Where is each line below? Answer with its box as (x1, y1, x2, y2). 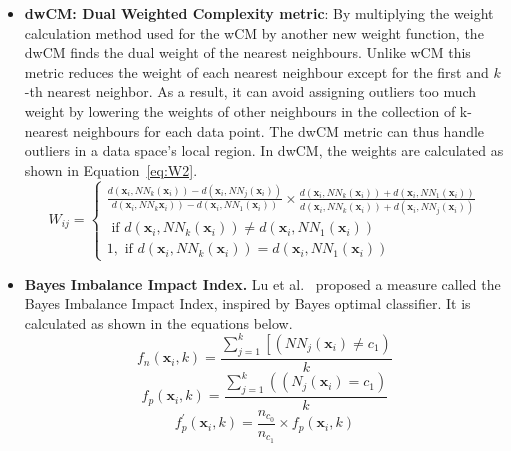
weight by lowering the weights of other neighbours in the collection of (24, 100, 456, 121)
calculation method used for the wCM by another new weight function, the (24, 22, 484, 43)
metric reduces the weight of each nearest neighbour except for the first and (24, 61, 489, 82)
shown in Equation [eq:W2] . (24, 159, 198, 180)
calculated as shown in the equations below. (24, 312, 293, 333)
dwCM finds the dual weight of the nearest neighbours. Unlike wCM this (24, 42, 471, 63)
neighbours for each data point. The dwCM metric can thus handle (73, 120, 485, 141)
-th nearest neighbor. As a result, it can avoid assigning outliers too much (24, 81, 477, 102)
